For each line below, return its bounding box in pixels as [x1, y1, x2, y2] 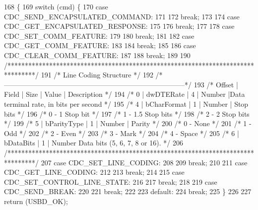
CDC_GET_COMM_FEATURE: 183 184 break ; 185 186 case [4, 40, 196, 51]
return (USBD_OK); [4, 196, 68, 206]
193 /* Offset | [193, 79, 238, 89]
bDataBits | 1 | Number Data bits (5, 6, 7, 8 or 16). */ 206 [4, 138, 183, 148]
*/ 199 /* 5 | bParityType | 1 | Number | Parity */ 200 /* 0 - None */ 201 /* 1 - [4, 118, 252, 129]
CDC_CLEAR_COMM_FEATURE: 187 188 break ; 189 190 [4, 50, 191, 60]
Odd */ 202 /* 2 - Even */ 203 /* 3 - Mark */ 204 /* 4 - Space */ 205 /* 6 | [4, 128, 239, 138]
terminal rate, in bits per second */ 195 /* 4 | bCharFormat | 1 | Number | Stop [4, 98, 249, 109]
